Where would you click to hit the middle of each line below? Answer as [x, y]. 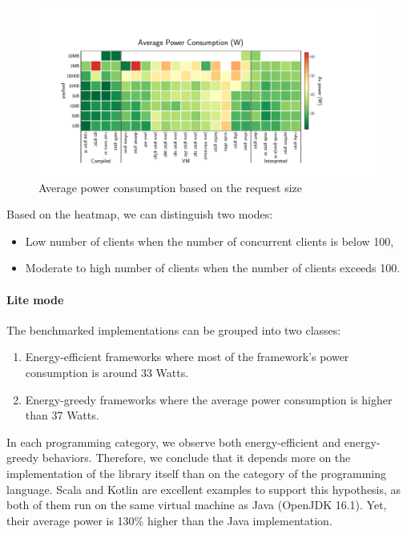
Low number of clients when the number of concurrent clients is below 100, [210, 241]
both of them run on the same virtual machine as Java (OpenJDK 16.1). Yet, [197, 505]
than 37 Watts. [62, 415]
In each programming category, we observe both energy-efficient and [174, 442]
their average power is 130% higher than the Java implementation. [169, 520]
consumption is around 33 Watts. [107, 372]
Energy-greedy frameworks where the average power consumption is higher [209, 399]
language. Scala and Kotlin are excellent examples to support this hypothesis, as [204, 489]
